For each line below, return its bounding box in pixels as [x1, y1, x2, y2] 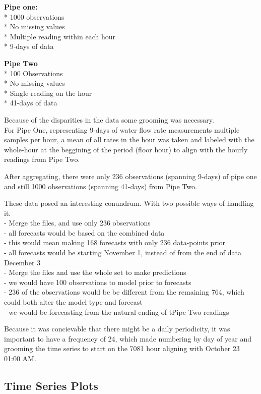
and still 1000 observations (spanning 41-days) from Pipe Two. [4, 181, 197, 191]
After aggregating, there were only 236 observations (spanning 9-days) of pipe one [4, 171, 257, 181]
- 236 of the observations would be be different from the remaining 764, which [4, 287, 244, 297]
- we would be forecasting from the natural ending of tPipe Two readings [4, 306, 229, 317]
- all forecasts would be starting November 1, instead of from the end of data [4, 247, 242, 258]
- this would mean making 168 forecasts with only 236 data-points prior [4, 237, 226, 248]
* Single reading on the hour [4, 87, 92, 98]
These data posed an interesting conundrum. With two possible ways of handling [4, 198, 254, 208]
